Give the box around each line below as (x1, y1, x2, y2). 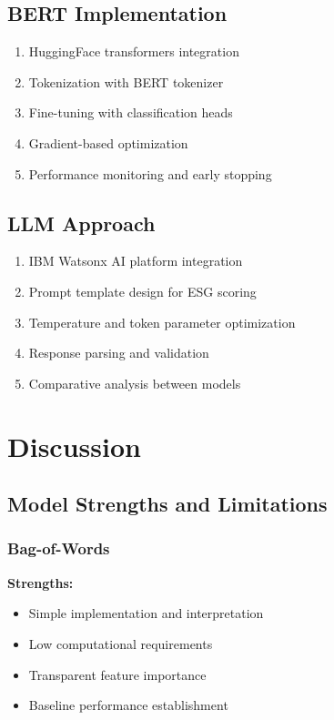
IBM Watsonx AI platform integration (28, 251, 243, 270)
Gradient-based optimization (28, 133, 188, 152)
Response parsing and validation (28, 343, 209, 362)
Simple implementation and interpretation (28, 603, 264, 623)
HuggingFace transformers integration (28, 42, 239, 61)
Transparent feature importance (28, 664, 207, 684)
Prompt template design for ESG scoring (28, 281, 257, 300)
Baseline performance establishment (28, 695, 228, 715)
